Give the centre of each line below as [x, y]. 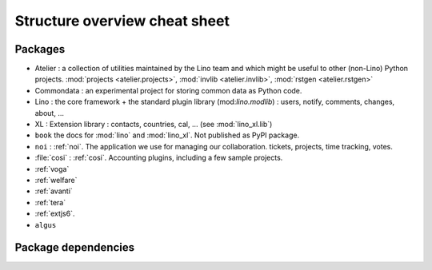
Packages [40, 49]
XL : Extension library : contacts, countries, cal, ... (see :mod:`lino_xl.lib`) [154, 125]
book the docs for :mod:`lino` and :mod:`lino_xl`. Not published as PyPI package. [167, 135]
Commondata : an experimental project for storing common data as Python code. [168, 90]
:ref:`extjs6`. [55, 214]
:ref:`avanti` [54, 191]
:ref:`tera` [50, 202]
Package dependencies [75, 248]
